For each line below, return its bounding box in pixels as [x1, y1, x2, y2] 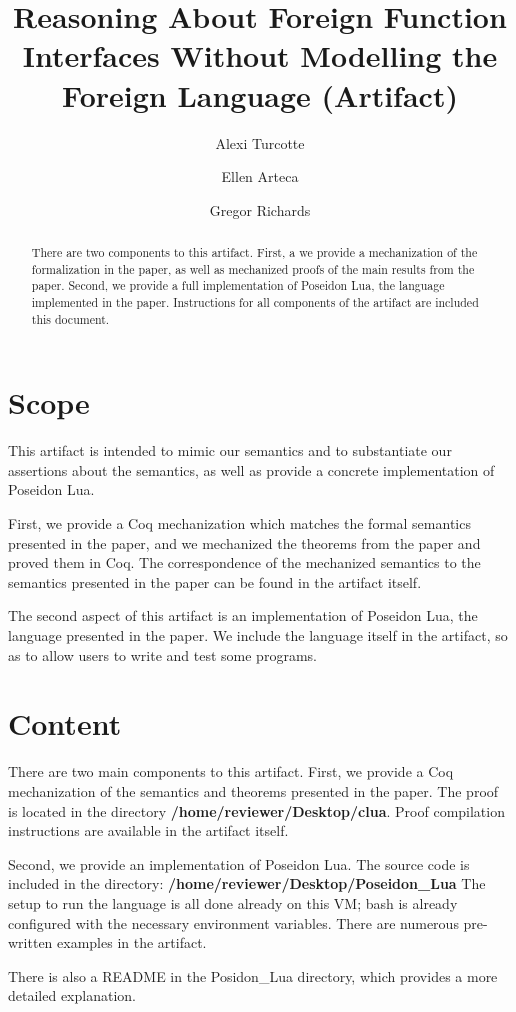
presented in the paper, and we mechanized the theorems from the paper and [8, 532, 481, 553]
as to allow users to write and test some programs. [8, 644, 317, 665]
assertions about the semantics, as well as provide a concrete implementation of [8, 459, 495, 480]
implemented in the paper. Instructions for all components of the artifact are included [31, 294, 479, 311]
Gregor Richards [209, 199, 311, 220]
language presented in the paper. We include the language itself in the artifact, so [8, 625, 508, 646]
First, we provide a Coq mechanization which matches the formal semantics [8, 513, 471, 534]
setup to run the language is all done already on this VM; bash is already [8, 892, 458, 913]
